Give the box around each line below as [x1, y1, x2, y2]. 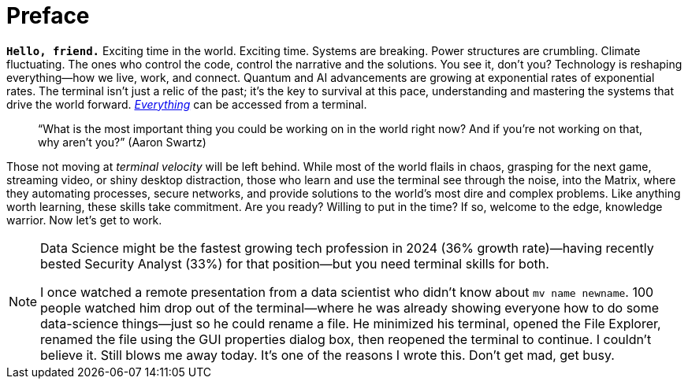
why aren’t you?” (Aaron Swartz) [38, 135, 206, 149]
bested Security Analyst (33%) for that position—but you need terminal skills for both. [40, 255, 549, 272]
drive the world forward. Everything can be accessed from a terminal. [6, 97, 367, 111]
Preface [6, 2, 90, 29]
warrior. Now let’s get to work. [6, 213, 162, 227]
